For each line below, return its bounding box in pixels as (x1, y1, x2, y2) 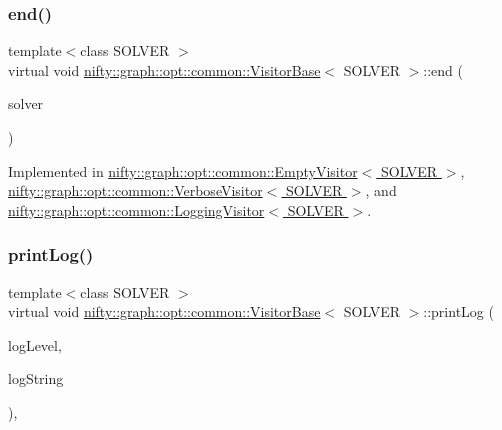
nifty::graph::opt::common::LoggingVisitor (8, 199, 265, 220)
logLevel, (8, 334, 62, 355)
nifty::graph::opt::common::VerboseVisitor (8, 180, 263, 201)
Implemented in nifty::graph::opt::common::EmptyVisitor (8, 160, 358, 181)
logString (8, 368, 64, 389)
